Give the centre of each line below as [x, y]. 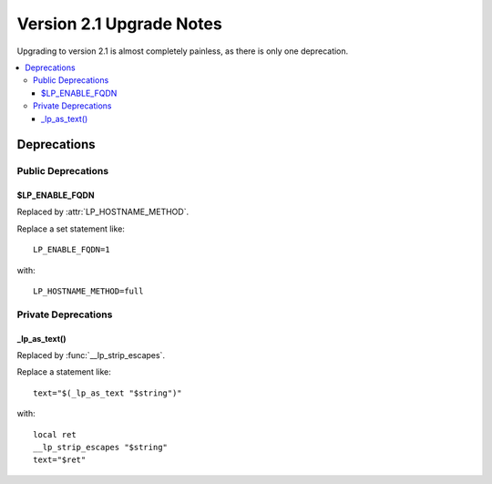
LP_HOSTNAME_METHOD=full [88, 291]
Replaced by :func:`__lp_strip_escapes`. [91, 355]
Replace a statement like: [64, 372]
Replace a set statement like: [71, 229]
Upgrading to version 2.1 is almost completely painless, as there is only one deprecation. [183, 51]
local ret [55, 434]
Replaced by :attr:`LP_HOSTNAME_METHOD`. [103, 212]
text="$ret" [60, 460]
